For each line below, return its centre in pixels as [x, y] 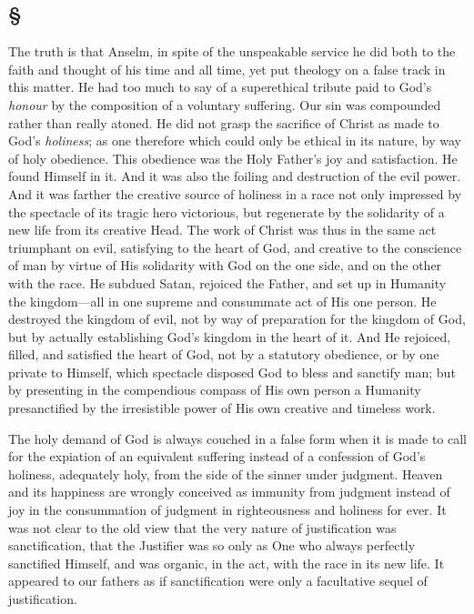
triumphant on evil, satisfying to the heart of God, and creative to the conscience [235, 247]
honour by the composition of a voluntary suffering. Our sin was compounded [225, 104]
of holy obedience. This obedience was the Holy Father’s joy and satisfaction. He [233, 158]
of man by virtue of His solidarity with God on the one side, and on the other [225, 265]
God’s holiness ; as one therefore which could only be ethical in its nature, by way [235, 141]
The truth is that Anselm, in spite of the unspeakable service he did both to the [232, 51]
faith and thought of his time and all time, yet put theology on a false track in [227, 69]
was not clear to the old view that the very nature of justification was [202, 527]
